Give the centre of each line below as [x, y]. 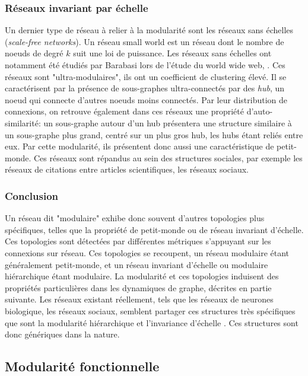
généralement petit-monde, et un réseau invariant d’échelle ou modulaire [136, 264]
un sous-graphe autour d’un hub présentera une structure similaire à [168, 122]
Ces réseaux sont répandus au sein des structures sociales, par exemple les [168, 157]
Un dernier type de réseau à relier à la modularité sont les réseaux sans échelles [149, 30]
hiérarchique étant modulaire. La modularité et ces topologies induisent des [142, 276]
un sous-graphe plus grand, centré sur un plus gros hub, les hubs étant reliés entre [154, 134]
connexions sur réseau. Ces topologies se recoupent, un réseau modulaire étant [147, 252]
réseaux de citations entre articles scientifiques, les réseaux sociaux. [127, 169]
